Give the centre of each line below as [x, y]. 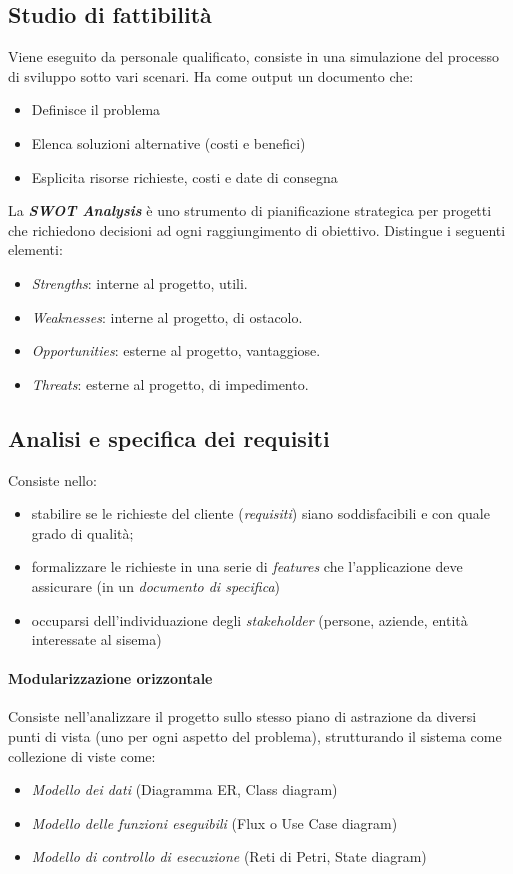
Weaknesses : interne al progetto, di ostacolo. [167, 316]
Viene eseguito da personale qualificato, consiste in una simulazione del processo [253, 56]
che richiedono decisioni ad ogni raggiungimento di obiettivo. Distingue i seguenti [257, 229]
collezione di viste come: [82, 755]
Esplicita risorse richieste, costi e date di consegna [184, 176]
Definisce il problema [96, 109]
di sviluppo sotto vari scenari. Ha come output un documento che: [211, 75]
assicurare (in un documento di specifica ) [156, 585]
